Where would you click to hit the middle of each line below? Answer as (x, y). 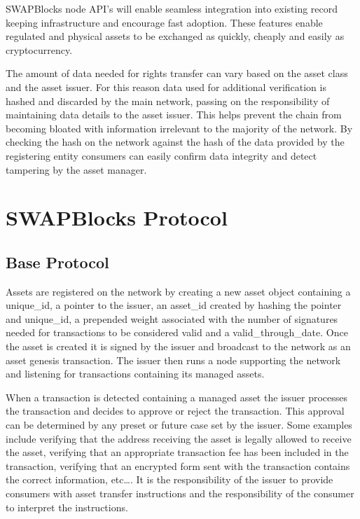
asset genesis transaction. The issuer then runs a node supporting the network (173, 360)
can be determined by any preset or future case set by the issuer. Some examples (179, 425)
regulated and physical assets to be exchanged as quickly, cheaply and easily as (175, 36)
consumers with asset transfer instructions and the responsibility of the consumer (180, 493)
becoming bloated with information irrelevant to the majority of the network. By (179, 128)
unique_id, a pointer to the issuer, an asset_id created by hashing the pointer (174, 305)
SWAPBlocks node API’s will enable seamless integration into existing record (172, 8)
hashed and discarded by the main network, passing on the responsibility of (168, 101)
